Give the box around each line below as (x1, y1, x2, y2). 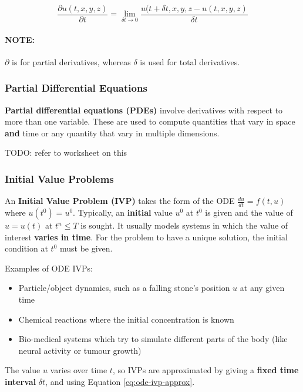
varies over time (50, 364, 107, 376)
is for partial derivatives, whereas (12, 55, 131, 68)
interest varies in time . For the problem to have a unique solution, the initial (5, 230, 288, 243)
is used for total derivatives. (140, 55, 240, 68)
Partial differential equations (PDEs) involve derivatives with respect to (5, 103, 283, 116)
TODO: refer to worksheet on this (5, 146, 127, 159)
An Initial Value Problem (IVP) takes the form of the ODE (5, 195, 235, 207)
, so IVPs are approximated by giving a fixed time (112, 364, 299, 376)
